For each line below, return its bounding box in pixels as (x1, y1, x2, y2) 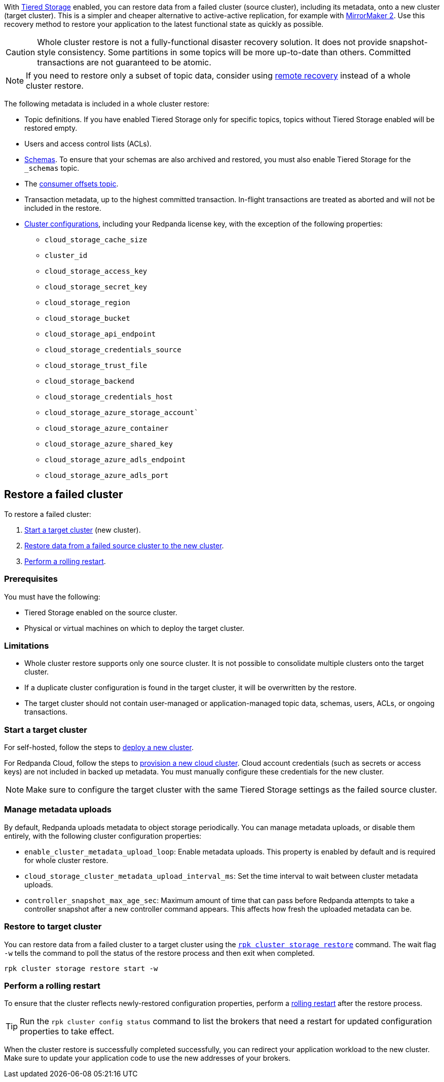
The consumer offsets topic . (24, 179, 119, 188)
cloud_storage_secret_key (45, 283, 147, 291)
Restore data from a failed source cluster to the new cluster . (24, 541, 224, 550)
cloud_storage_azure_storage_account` (45, 408, 199, 417)
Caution (6, 47, 35, 57)
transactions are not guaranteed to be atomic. (37, 57, 211, 67)
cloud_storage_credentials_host (45, 393, 173, 401)
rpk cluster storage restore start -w (4, 964, 158, 973)
